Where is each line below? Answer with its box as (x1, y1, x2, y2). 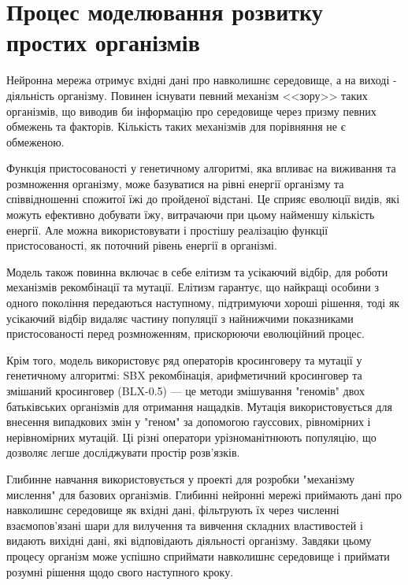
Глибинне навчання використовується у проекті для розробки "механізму (6, 470, 355, 487)
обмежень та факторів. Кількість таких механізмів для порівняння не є (6, 118, 346, 135)
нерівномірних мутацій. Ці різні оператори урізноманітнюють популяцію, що (6, 428, 376, 445)
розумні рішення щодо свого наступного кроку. (6, 563, 234, 579)
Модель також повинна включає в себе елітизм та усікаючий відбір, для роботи (6, 263, 388, 280)
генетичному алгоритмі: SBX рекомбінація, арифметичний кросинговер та (6, 367, 362, 383)
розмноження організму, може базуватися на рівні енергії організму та (6, 175, 344, 191)
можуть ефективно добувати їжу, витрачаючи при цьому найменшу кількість (6, 206, 375, 223)
